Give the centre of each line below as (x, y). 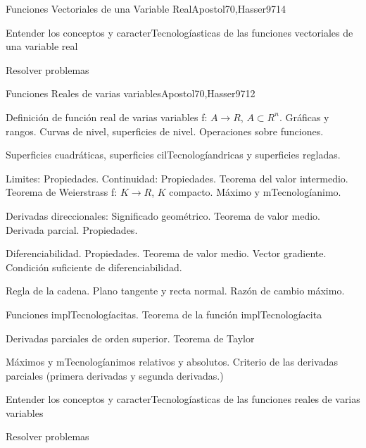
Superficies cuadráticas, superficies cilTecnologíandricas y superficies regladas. (173, 155)
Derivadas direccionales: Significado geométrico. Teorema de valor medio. (163, 215)
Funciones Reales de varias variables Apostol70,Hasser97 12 (131, 93)
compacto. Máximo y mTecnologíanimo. (255, 192)
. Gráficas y (304, 117)
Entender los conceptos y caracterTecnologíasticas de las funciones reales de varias (183, 399)
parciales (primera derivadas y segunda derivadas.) (115, 375)
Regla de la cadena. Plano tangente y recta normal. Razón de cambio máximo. (175, 291)
